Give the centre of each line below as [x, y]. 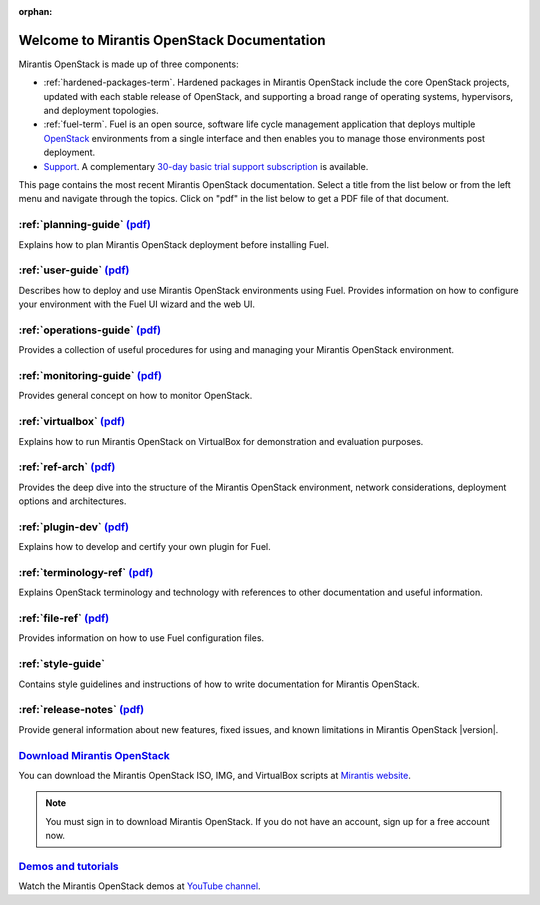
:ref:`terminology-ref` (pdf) [86, 572]
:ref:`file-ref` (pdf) [64, 618]
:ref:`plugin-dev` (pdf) [74, 527]
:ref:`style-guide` [61, 664]
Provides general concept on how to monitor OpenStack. [135, 396]
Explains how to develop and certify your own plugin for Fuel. [144, 547]
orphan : [35, 11]
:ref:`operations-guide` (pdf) [90, 330]
